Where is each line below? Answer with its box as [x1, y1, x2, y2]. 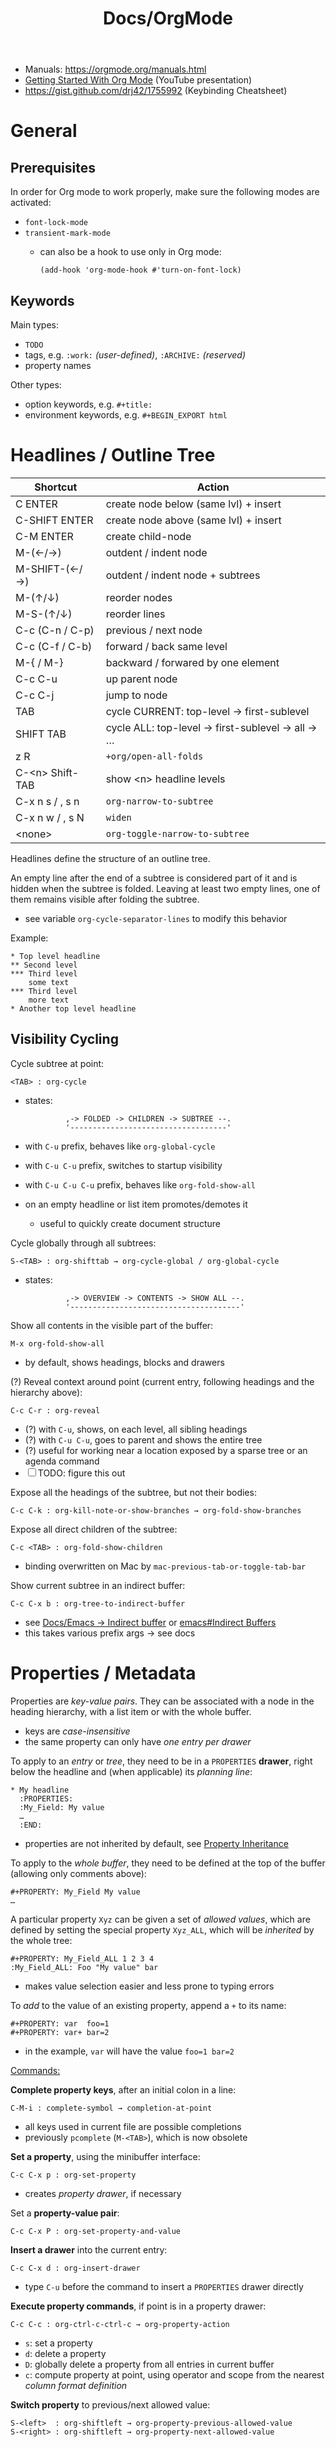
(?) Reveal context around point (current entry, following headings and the [10, 1375, 315, 1387]
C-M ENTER [15, 529, 74, 543]
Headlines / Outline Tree [10, 444, 216, 467]
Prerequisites [10, 159, 96, 176]
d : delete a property [24, 2347, 107, 2359]
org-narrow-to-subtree [105, 795, 214, 807]
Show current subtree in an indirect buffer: [10, 1579, 186, 1591]
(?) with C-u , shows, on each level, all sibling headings [24, 1423, 248, 1435]
